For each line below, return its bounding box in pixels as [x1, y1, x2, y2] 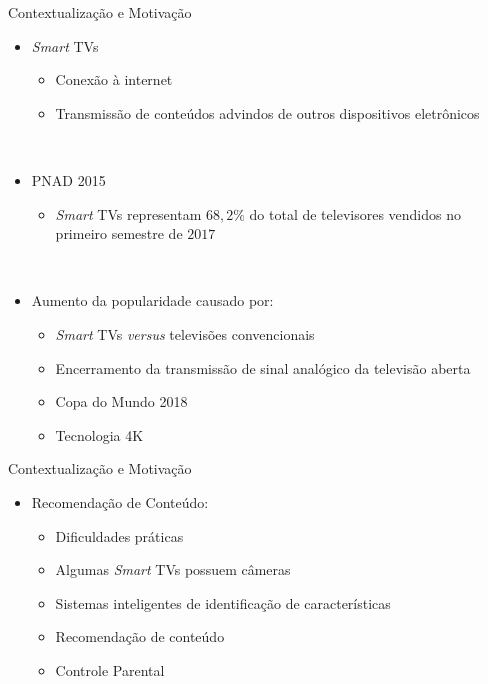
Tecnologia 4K [55, 424, 144, 445]
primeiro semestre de [55, 223, 183, 244]
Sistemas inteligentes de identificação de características [55, 592, 391, 613]
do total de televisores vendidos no [249, 203, 461, 224]
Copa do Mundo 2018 [55, 391, 188, 412]
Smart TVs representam [55, 203, 202, 224]
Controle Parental [55, 659, 165, 680]
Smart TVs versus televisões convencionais [55, 323, 315, 344]
